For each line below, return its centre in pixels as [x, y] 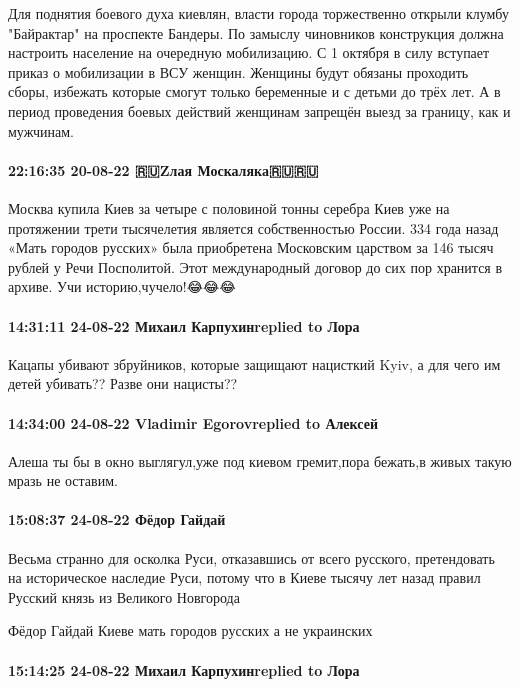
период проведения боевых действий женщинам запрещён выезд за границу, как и [259, 110]
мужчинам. [41, 130]
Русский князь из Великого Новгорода [124, 596]
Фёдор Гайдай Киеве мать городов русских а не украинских [190, 630]
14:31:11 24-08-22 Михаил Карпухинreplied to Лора [184, 325]
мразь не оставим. [63, 480]
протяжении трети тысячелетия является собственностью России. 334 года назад [253, 227]
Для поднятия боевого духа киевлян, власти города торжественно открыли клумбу [258, 13]
